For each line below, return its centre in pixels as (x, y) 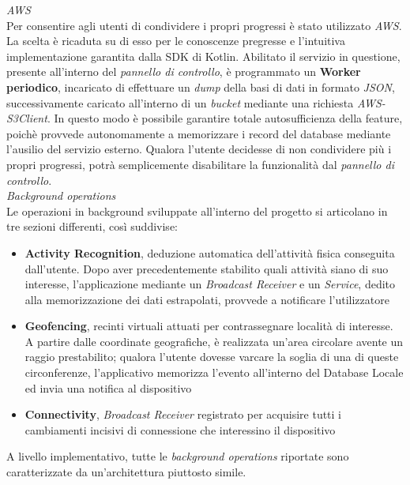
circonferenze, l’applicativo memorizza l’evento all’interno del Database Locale (214, 372)
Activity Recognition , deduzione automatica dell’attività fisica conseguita (210, 252)
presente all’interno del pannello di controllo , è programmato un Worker (184, 71)
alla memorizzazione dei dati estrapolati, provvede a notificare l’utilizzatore (207, 299)
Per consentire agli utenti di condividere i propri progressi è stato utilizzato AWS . (204, 25)
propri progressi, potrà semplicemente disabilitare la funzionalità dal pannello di (200, 164)
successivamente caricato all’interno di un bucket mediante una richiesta (180, 102)
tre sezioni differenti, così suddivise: (92, 226)
